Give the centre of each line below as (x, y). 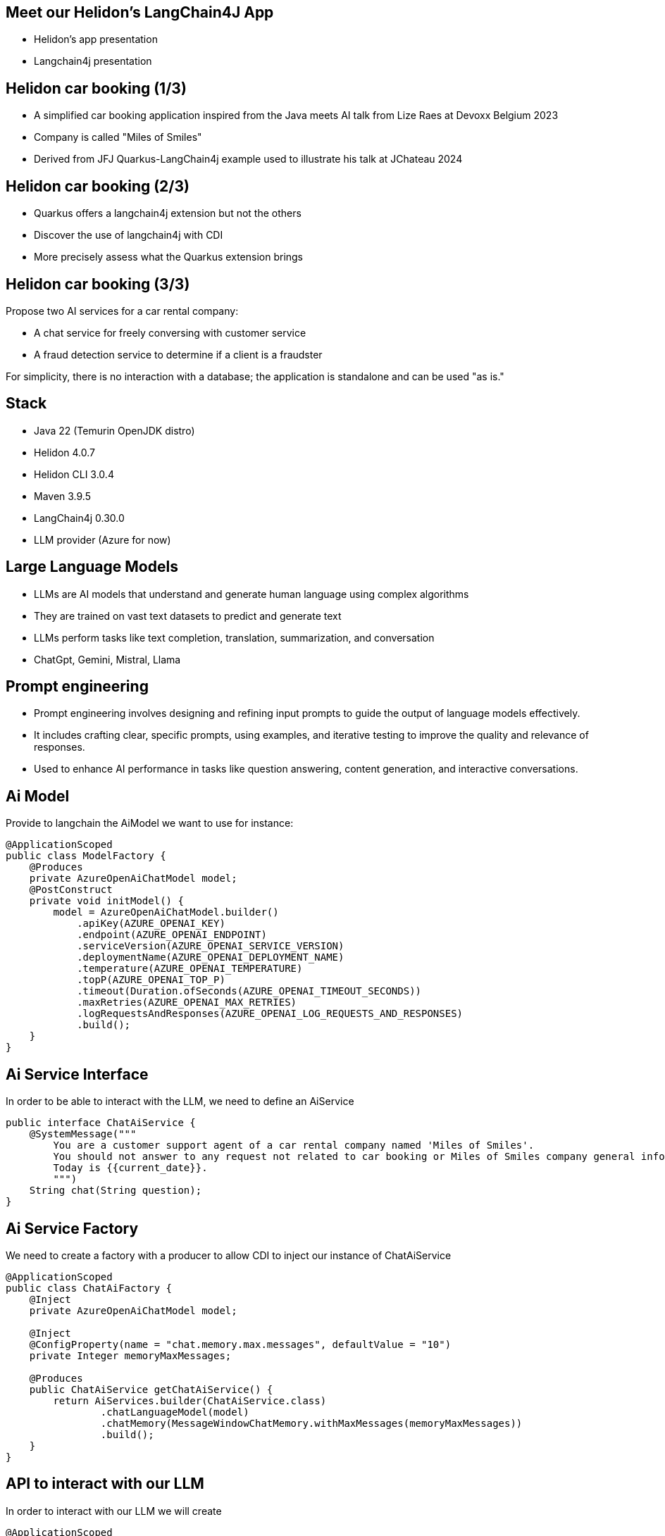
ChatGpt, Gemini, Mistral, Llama (107, 659)
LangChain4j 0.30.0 (79, 518)
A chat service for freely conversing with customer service (170, 332)
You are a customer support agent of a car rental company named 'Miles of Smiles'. (294, 1145)
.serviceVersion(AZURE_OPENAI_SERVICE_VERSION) (211, 946)
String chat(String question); (116, 1191)
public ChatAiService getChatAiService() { (151, 1390)
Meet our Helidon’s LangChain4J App (140, 12)
